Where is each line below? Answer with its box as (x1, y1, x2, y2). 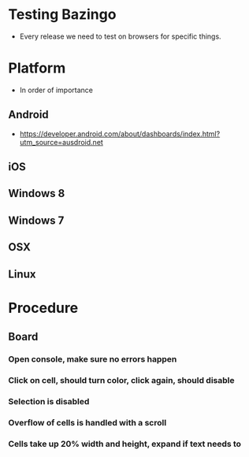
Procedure (8, 299, 79, 317)
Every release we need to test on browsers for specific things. (19, 32, 222, 41)
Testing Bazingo (8, 6, 117, 24)
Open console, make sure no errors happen (8, 354, 177, 365)
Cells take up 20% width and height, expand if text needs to (8, 438, 242, 449)
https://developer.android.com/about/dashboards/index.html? (19, 128, 221, 139)
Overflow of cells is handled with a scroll (8, 417, 167, 428)
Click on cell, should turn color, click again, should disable (8, 375, 235, 386)
